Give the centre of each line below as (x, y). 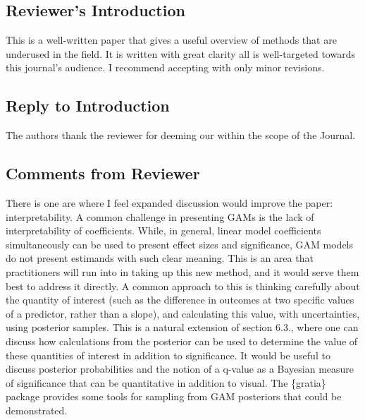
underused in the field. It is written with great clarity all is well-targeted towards (180, 53)
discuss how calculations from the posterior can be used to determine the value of (182, 341)
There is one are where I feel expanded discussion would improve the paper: (169, 202)
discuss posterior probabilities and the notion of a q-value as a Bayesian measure (180, 369)
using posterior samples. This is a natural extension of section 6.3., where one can (182, 327)
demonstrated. (37, 410)
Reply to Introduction (88, 106)
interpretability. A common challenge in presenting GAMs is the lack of (160, 216)
